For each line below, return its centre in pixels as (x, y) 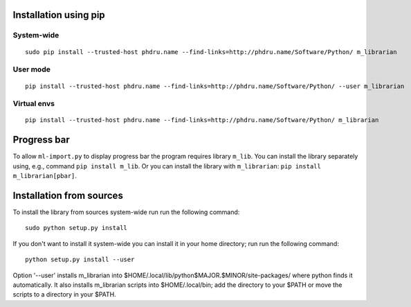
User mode (32, 69)
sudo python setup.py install (76, 228)
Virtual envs (34, 104)
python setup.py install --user (80, 260)
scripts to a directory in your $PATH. (65, 295)
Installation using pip (59, 15)
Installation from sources (68, 195)
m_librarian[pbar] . (45, 176)
